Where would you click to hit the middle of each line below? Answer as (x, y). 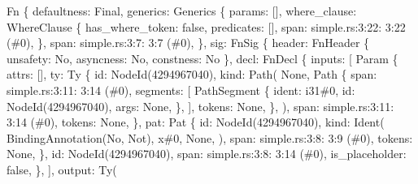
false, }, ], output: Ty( (62, 169)
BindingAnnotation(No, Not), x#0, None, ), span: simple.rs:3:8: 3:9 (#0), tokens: (210, 137)
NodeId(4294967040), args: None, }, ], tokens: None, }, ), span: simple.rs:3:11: (200, 106)
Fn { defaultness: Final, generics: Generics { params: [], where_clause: (182, 11)
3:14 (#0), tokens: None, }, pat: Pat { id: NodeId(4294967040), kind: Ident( (196, 122)
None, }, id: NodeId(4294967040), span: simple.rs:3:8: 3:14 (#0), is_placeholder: (207, 154)
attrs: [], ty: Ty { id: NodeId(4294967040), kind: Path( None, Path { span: (192, 74)
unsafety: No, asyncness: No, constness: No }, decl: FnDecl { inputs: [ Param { (202, 58)
